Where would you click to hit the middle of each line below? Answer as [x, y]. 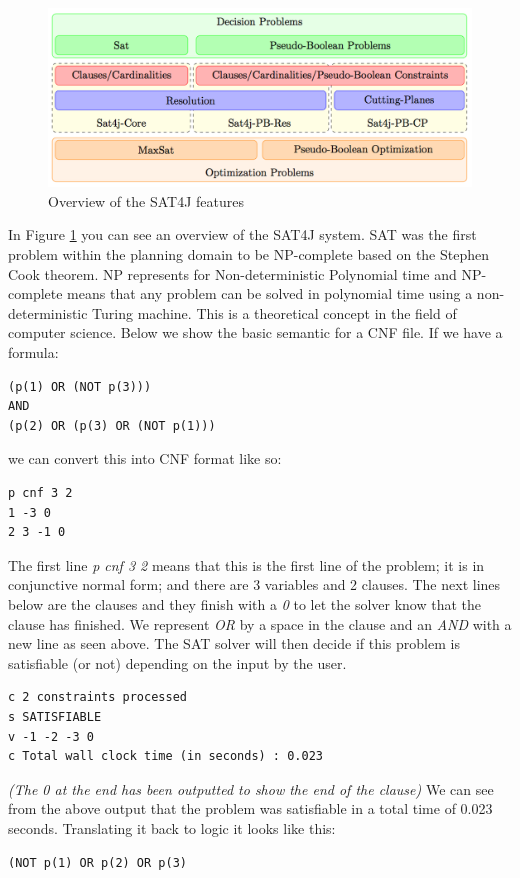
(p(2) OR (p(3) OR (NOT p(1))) [112, 425]
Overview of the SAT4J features [146, 200]
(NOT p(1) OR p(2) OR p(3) [97, 862]
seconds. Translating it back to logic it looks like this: [172, 827]
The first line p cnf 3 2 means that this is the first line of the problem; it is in [246, 564]
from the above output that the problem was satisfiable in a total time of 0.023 [250, 808]
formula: [33, 352]
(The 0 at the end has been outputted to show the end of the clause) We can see [251, 788]
